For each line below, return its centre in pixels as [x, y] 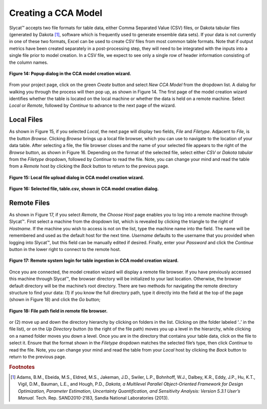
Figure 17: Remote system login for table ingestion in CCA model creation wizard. [94, 260]
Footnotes [22, 367]
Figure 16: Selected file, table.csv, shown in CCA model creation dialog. [84, 189]
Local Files [26, 120]
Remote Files [30, 203]
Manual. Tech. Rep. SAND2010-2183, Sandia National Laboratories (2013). [93, 398]
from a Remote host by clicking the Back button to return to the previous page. [89, 166]
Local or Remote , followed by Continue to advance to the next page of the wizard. [92, 105]
